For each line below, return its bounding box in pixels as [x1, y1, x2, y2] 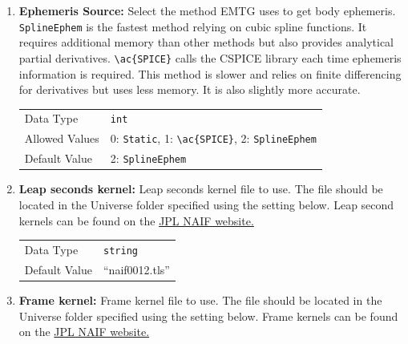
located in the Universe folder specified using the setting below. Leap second [18, 196, 394, 212]
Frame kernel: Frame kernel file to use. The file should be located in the [18, 291, 382, 308]
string [103, 245, 138, 257]
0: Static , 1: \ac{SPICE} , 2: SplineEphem [110, 130, 317, 147]
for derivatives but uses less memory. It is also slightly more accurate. [18, 81, 361, 98]
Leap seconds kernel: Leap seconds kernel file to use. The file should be [18, 180, 383, 197]
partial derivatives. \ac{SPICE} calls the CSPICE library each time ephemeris [18, 49, 402, 66]
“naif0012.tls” [103, 261, 170, 277]
